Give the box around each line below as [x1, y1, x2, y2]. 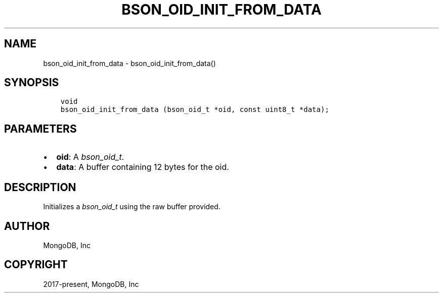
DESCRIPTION [4, 181, 76, 194]
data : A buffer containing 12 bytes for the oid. [56, 162, 229, 172]
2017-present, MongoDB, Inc [43, 279, 139, 288]
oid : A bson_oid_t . [56, 152, 124, 162]
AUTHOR [4, 219, 50, 232]
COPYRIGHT [4, 258, 68, 271]
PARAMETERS [4, 122, 77, 135]
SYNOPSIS [4, 76, 59, 89]
